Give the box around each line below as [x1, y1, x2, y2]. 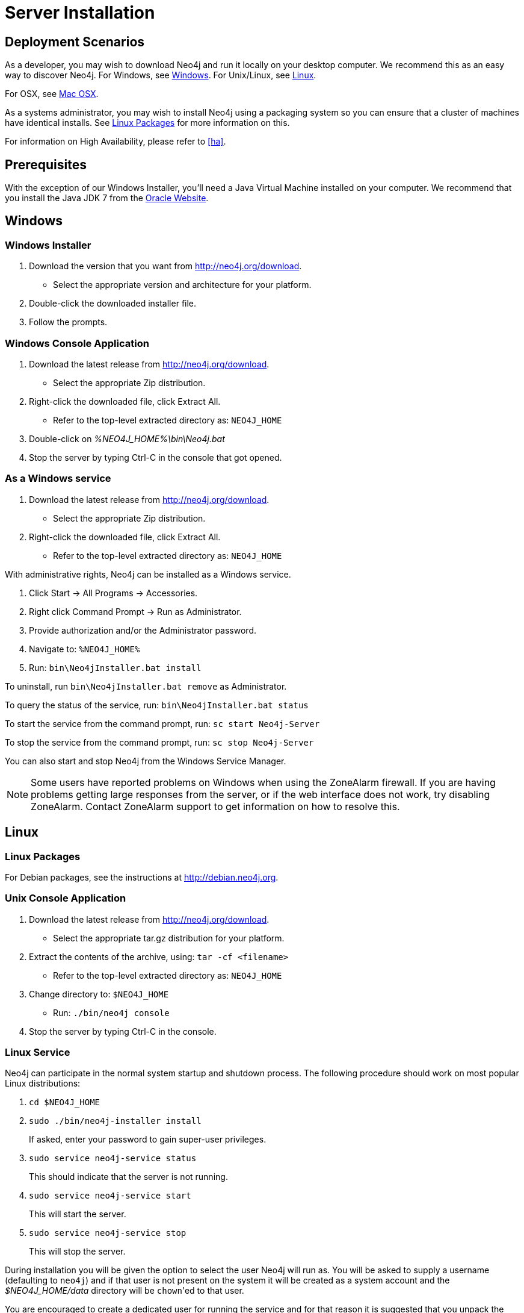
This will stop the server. [29, 1246, 126, 1257]
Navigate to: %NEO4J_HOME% [29, 643, 140, 654]
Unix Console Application [5, 892, 126, 905]
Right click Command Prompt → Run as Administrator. [29, 606, 242, 617]
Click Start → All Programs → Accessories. [29, 587, 198, 598]
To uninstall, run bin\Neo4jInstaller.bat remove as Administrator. [5, 681, 287, 691]
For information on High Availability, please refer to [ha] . [5, 136, 226, 147]
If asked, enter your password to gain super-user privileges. [29, 1134, 267, 1145]
